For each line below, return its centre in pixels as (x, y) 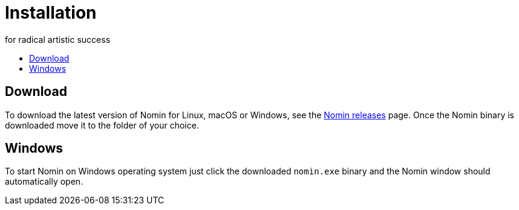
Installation (51, 13)
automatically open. (44, 182)
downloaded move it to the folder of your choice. (102, 125)
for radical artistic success (58, 39)
